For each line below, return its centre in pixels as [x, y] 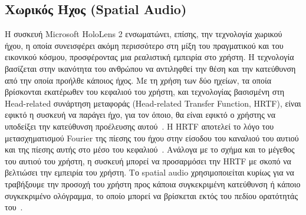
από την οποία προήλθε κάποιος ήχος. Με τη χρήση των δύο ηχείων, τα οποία [138, 80]
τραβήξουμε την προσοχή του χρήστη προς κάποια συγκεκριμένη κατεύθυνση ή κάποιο [153, 183]
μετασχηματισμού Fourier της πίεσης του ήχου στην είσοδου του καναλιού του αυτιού [152, 138]
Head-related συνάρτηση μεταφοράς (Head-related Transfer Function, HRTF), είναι [153, 103]
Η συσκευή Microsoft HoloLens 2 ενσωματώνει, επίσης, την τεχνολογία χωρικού [144, 34]
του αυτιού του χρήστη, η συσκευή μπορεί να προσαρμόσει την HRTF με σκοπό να [148, 161]
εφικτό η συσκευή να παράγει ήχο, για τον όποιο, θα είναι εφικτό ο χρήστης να [140, 115]
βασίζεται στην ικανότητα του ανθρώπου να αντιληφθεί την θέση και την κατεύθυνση [150, 68]
